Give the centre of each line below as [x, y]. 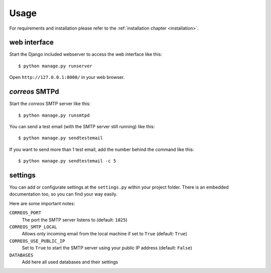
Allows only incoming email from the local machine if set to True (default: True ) [105, 234]
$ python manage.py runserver [55, 66]
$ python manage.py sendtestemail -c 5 [67, 161]
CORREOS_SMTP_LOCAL [33, 227]
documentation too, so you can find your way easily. [63, 194]
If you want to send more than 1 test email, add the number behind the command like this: [102, 149]
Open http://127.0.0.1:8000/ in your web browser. [67, 77]
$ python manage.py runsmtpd [54, 115]
